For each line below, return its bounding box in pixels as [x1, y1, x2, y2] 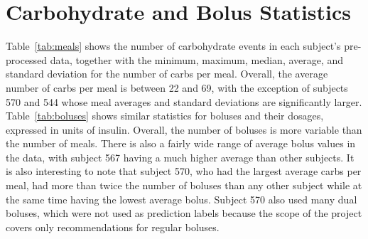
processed [6, 52, 48, 67]
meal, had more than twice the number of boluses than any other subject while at [6, 178, 362, 193]
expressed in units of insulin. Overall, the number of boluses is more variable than [6, 122, 362, 137]
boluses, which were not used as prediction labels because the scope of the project [6, 206, 362, 221]
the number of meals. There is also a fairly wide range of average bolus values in [6, 136, 356, 151]
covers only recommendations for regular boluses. [6, 219, 220, 234]
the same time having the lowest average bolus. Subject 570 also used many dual [6, 191, 357, 206]
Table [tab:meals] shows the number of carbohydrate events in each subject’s [6, 38, 341, 53]
